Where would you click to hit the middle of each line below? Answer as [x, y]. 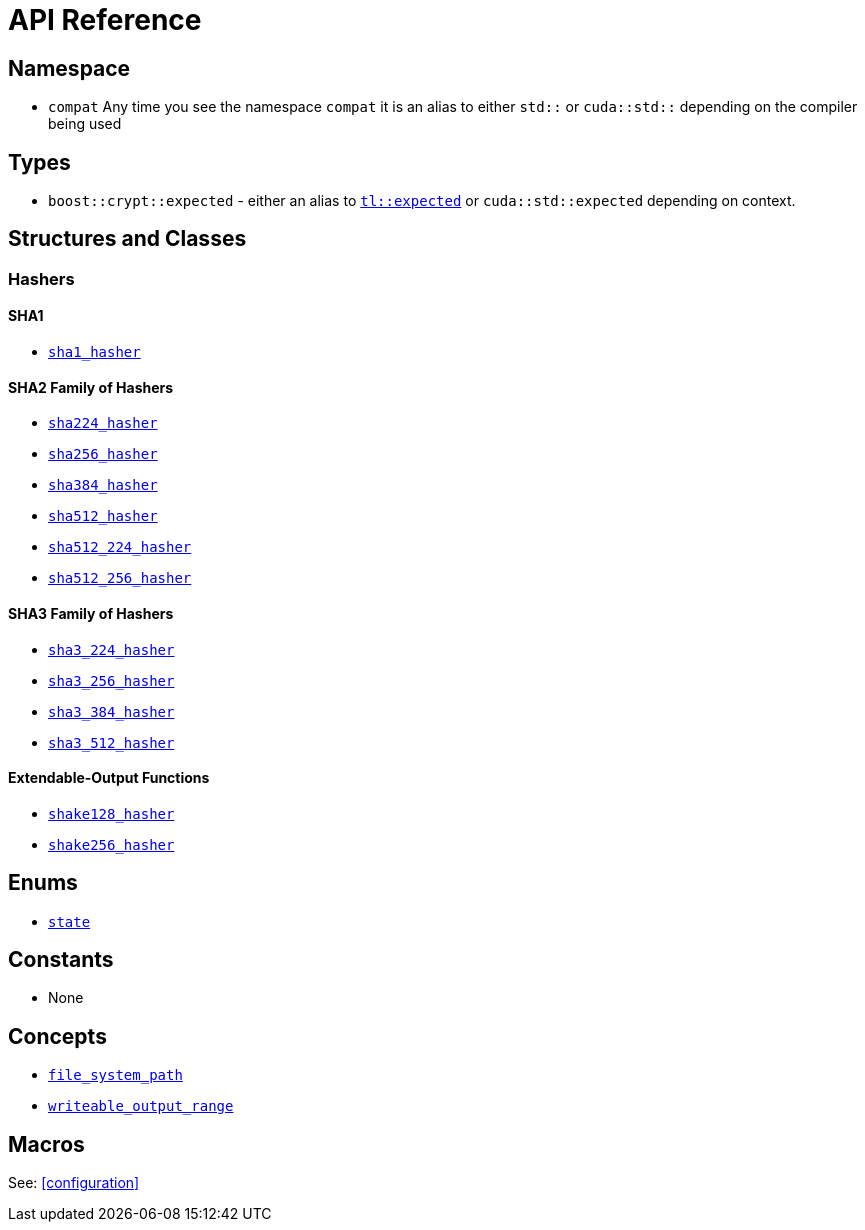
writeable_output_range [141, 1106]
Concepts [57, 1036]
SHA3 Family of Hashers [91, 613]
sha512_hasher [103, 516]
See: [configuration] [74, 1183]
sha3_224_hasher [111, 649]
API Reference [105, 20]
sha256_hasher [103, 454]
